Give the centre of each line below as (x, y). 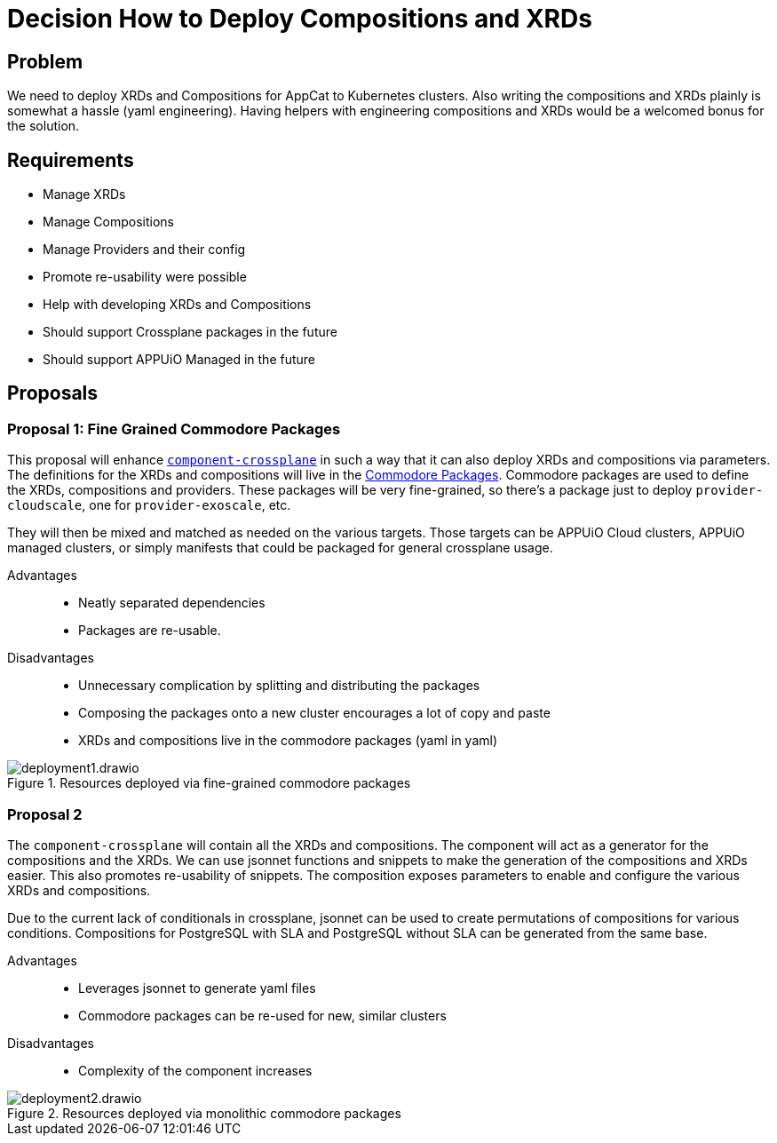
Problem (45, 61)
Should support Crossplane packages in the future (190, 332)
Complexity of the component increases (195, 1070)
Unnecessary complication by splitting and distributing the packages (279, 686)
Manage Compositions (108, 222)
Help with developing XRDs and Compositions (177, 305)
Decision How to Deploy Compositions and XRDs (300, 19)
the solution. (44, 126)
